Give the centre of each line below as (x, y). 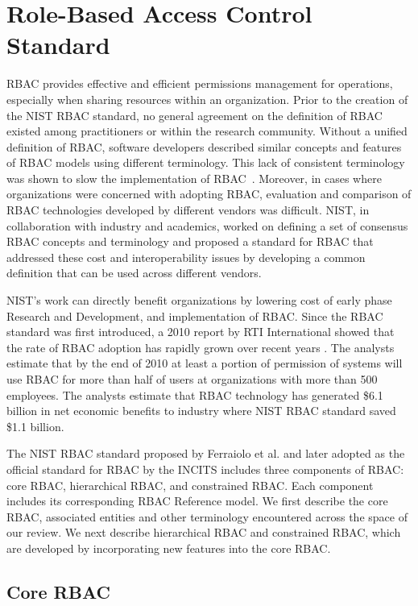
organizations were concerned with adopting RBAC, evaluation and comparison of (209, 194)
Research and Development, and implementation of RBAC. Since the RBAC (195, 315)
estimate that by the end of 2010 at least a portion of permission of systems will (205, 363)
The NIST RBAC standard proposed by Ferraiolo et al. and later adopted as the (206, 453)
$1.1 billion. (35, 426)
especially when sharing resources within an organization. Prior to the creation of (207, 99)
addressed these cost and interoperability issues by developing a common (186, 257)
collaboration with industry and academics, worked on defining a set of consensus (207, 225)
